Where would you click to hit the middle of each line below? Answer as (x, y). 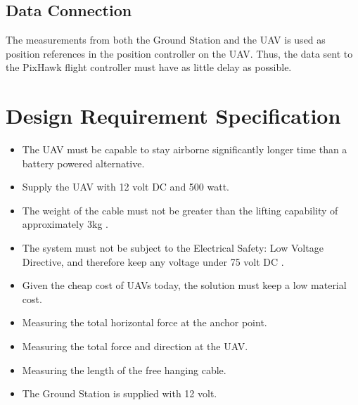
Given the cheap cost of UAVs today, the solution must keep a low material (184, 285)
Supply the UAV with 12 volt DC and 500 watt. (126, 187)
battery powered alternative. (83, 163)
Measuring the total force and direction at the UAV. (135, 346)
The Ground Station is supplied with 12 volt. (120, 393)
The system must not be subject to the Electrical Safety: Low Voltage (173, 248)
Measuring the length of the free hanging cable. (124, 369)
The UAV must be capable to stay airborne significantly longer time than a (185, 149)
